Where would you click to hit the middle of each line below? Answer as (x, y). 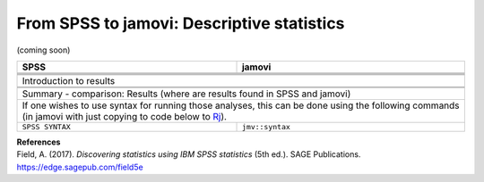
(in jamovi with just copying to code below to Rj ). (125, 116)
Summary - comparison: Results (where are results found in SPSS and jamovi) (186, 94)
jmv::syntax (266, 126)
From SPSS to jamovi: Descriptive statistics (181, 23)
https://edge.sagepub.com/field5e (80, 167)
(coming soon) (43, 50)
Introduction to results (69, 80)
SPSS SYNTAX (46, 126)
